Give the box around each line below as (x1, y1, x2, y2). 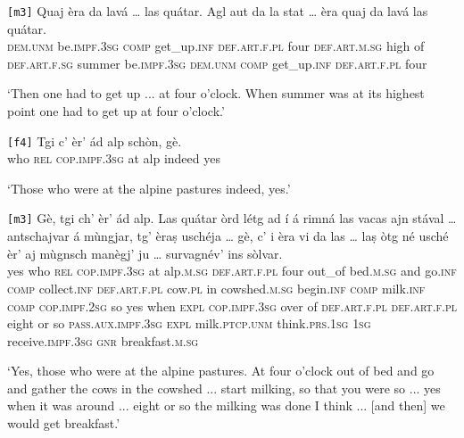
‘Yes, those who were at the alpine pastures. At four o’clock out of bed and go (7, 361, 435, 380)
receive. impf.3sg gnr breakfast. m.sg (7, 331, 199, 350)
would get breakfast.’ (7, 414, 120, 433)
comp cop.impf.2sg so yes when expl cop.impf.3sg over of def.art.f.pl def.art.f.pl (7, 296, 458, 315)
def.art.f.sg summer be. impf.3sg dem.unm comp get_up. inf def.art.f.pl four (7, 54, 427, 72)
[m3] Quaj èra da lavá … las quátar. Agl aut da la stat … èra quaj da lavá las (7, 2, 428, 20)
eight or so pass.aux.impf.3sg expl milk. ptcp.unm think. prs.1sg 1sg (7, 314, 371, 333)
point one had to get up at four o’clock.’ (7, 102, 225, 120)
